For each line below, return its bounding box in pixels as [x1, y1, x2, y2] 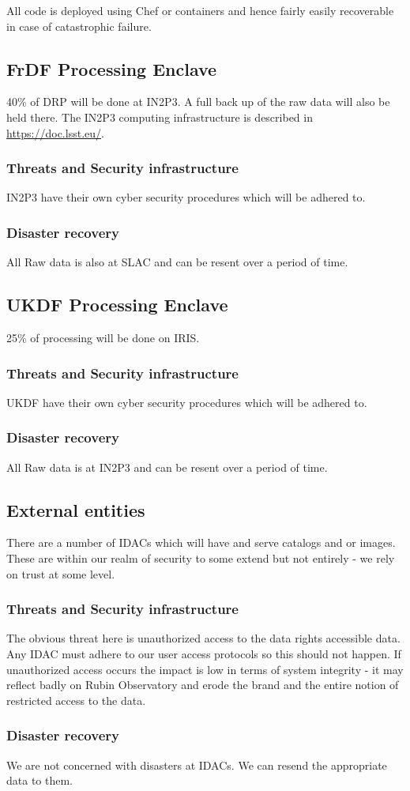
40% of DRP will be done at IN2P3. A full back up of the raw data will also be [6, 93, 390, 110]
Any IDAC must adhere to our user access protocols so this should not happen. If [6, 646, 401, 662]
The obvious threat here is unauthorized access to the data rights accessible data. [6, 630, 401, 646]
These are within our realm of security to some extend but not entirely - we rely [6, 550, 395, 567]
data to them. [6, 772, 73, 789]
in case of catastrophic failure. [6, 17, 152, 34]
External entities [6, 497, 145, 522]
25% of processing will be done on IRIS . [6, 330, 200, 345]
